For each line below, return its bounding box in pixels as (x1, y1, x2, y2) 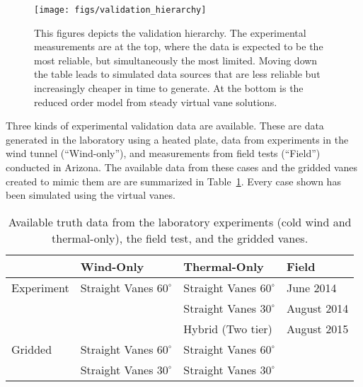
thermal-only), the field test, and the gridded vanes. (52, 229, 309, 246)
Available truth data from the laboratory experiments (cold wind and (8, 213, 352, 230)
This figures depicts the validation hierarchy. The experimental (34, 25, 306, 40)
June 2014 (286, 279, 337, 296)
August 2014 (286, 299, 349, 316)
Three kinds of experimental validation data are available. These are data (6, 118, 324, 133)
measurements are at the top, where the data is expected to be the (34, 39, 323, 54)
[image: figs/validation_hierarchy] (34, 5, 207, 15)
